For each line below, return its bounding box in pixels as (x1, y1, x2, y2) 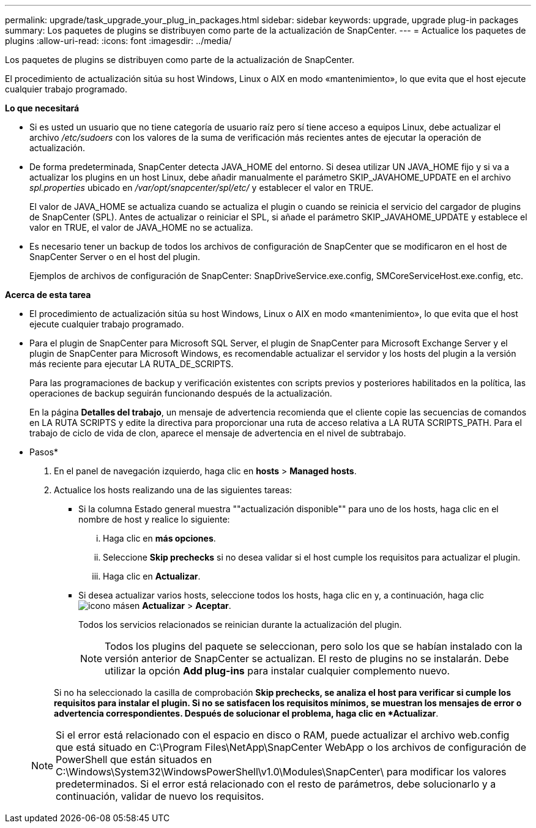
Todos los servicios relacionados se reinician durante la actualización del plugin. (78, 619, 402, 630)
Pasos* (29, 447, 58, 457)
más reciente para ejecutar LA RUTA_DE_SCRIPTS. (29, 359, 234, 369)
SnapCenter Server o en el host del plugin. (29, 252, 201, 262)
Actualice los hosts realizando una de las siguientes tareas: (54, 485, 292, 495)
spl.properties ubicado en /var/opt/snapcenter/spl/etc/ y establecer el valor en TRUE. (29, 182, 374, 193)
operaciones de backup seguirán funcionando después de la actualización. (29, 388, 332, 398)
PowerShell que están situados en (56, 753, 212, 766)
